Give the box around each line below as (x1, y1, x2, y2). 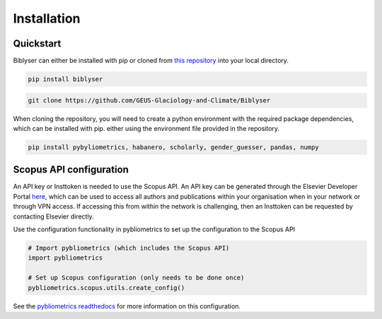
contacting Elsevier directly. (13, 212, 95, 221)
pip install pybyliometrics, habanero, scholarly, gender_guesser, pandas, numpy (28, 143, 320, 151)
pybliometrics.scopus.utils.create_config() (28, 284, 185, 291)
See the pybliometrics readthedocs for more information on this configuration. (13, 301, 241, 311)
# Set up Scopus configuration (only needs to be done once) (28, 274, 245, 282)
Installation (13, 11, 81, 26)
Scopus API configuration (13, 163, 129, 176)
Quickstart (13, 37, 62, 50)
